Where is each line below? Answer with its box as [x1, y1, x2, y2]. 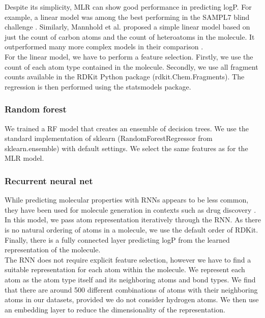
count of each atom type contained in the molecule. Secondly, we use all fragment [5, 61, 258, 72]
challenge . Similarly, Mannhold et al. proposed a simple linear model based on [5, 21, 250, 32]
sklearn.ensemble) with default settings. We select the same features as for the [5, 142, 248, 153]
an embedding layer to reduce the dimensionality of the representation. [5, 304, 225, 314]
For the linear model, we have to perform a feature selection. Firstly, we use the [5, 51, 253, 62]
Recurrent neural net [5, 174, 93, 187]
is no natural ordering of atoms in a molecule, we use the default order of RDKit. [5, 224, 258, 235]
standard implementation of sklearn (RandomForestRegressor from [5, 133, 213, 143]
